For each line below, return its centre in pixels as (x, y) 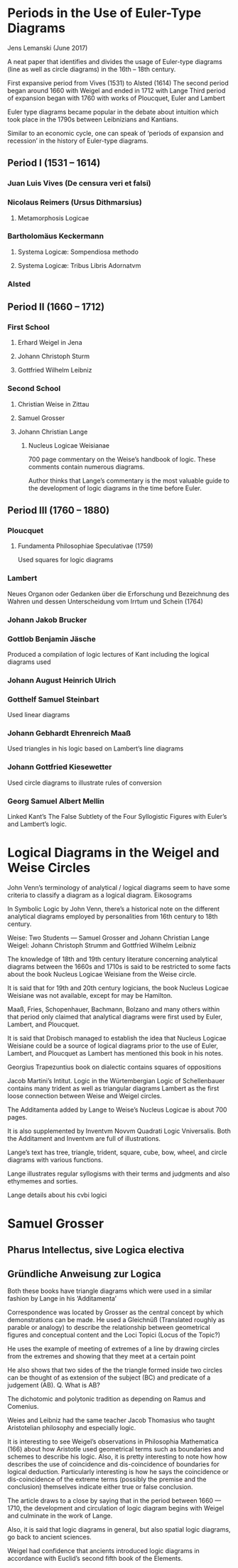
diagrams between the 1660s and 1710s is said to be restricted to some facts (119, 967)
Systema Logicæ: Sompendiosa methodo (78, 252)
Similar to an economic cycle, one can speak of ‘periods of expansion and (115, 133)
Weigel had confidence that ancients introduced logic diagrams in (104, 1551)
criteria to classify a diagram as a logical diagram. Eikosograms (100, 895)
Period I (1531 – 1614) (54, 163)
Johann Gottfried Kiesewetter (60, 767)
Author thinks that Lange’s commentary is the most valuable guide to (129, 480)
